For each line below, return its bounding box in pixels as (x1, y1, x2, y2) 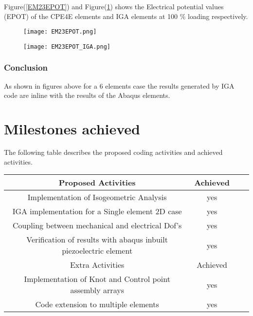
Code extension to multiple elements (35, 298, 159, 310)
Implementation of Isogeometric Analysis (27, 191, 167, 203)
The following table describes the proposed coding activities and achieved (4, 147, 223, 157)
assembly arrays (70, 284, 124, 296)
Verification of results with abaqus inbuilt (26, 234, 168, 245)
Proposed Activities (58, 177, 136, 188)
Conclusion (4, 61, 48, 74)
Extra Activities (70, 259, 125, 271)
